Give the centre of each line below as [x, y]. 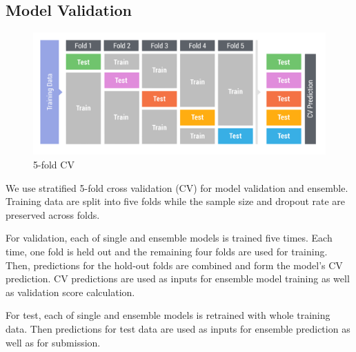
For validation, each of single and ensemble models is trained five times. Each [169, 238]
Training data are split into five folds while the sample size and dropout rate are [176, 201]
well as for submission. [53, 342]
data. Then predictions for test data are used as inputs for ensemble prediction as [178, 328]
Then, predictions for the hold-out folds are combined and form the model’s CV [174, 265]
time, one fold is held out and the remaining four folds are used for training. [167, 251]
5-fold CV [54, 165]
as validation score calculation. [70, 292]
